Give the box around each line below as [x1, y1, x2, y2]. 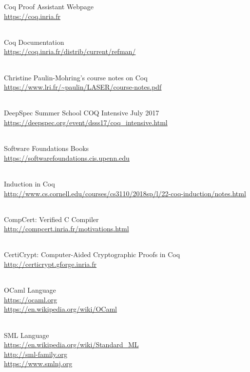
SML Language [4, 330, 49, 340]
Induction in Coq [4, 178, 55, 188]
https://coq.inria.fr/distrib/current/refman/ [4, 46, 136, 56]
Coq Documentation [4, 37, 64, 47]
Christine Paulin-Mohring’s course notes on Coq [4, 72, 148, 82]
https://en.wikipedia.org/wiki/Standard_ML [4, 339, 139, 350]
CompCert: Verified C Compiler [4, 214, 99, 224]
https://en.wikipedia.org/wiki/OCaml [4, 304, 117, 314]
